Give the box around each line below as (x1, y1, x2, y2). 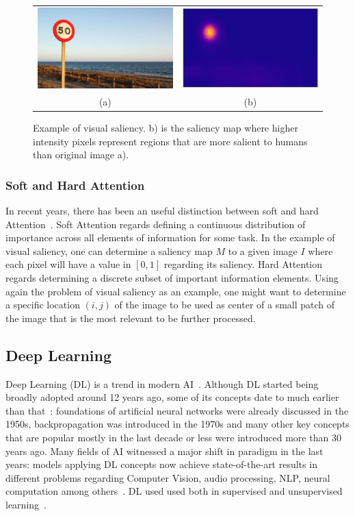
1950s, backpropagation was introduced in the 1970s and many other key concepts (5, 417, 350, 431)
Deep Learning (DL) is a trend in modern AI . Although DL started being (5, 376, 319, 391)
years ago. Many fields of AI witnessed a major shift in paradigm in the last (5, 443, 324, 458)
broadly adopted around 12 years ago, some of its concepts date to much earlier (5, 390, 339, 404)
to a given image (228, 243, 298, 258)
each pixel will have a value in (5, 257, 131, 271)
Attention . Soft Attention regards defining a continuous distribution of (5, 217, 306, 231)
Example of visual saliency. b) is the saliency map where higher (33, 121, 298, 135)
